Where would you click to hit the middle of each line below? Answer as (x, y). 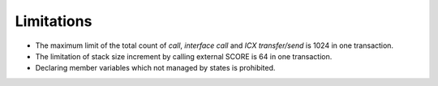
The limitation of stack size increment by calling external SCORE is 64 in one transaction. (184, 56)
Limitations (54, 21)
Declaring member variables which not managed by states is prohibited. (155, 68)
